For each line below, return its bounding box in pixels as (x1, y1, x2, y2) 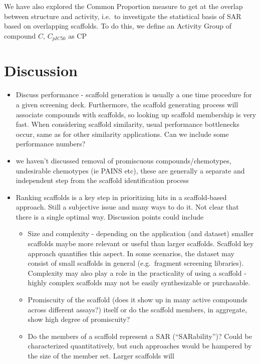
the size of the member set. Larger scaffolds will (28, 350, 174, 361)
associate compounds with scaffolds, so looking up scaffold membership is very (16, 109, 256, 119)
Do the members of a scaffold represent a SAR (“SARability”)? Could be (28, 330, 252, 341)
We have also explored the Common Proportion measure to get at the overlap (4, 1, 243, 11)
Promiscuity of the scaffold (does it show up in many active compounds (28, 294, 247, 305)
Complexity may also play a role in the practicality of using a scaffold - (28, 267, 246, 278)
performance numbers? (16, 138, 86, 149)
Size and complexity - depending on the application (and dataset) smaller (28, 228, 254, 239)
